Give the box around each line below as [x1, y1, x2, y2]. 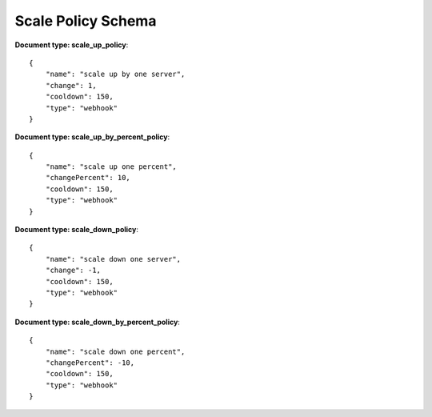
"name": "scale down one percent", [45, 347, 186, 356]
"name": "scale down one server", [45, 255, 182, 263]
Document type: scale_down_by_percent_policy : [14, 317, 180, 327]
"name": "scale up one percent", [45, 162, 178, 171]
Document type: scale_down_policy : [14, 225, 139, 235]
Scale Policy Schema [14, 12, 157, 30]
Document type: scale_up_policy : [14, 40, 129, 50]
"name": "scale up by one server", [45, 70, 186, 79]
